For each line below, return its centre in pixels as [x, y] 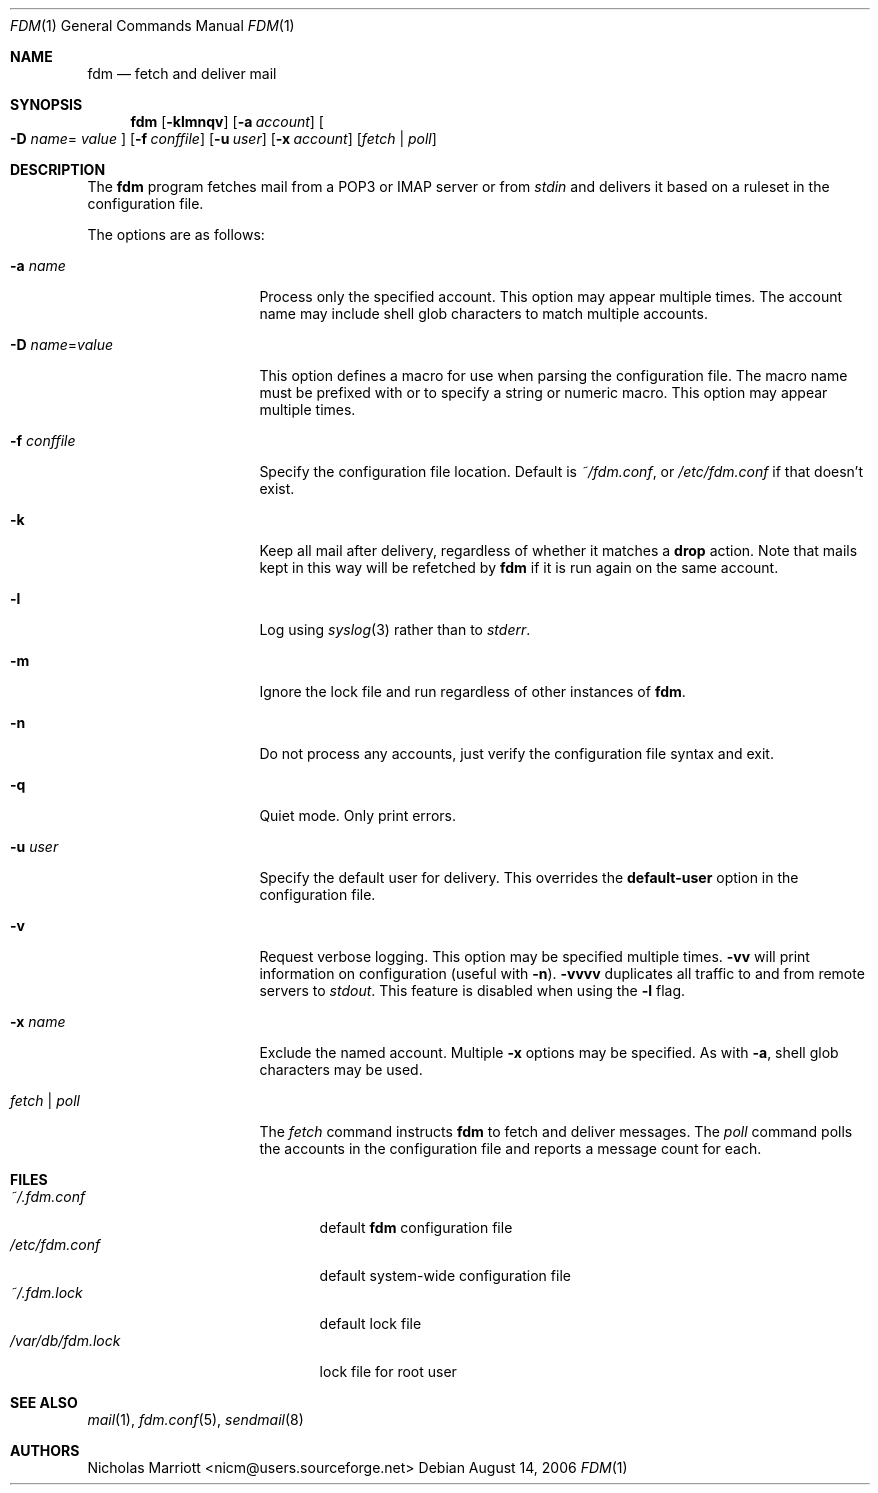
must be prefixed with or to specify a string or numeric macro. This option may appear [543, 392]
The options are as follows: [176, 234]
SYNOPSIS [46, 104]
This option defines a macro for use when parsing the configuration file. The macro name [553, 375]
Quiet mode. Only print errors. [357, 815]
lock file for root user [388, 1371]
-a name [38, 265]
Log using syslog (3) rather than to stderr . [395, 629]
